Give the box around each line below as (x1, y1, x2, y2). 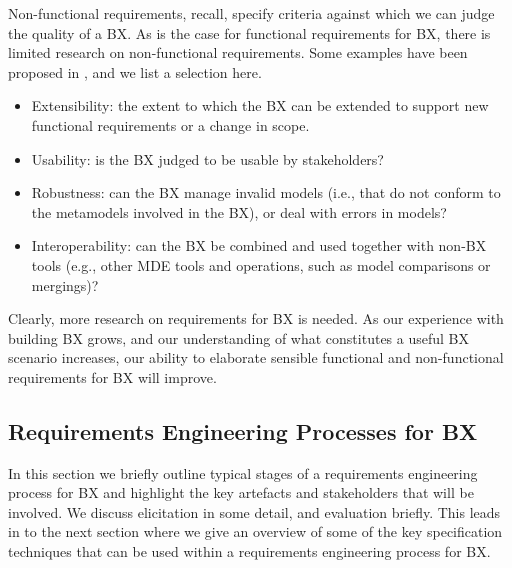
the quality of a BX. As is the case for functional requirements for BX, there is (8, 22, 491, 43)
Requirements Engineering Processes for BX (8, 415, 478, 446)
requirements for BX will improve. (8, 366, 217, 387)
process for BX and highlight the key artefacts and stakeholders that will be (8, 482, 474, 503)
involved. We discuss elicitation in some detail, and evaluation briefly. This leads (8, 501, 501, 522)
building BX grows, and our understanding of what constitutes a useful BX (8, 327, 469, 348)
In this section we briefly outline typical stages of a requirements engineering (8, 462, 478, 483)
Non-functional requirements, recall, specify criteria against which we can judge (8, 3, 495, 23)
